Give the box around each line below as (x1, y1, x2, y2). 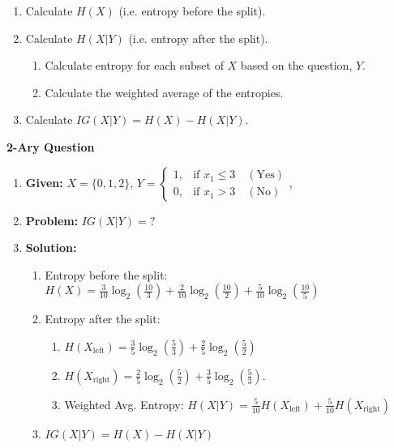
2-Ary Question (6, 138, 95, 155)
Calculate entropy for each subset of (45, 57, 224, 74)
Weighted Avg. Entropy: (64, 395, 184, 412)
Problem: (25, 211, 79, 228)
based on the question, (240, 57, 353, 74)
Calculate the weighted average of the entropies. (45, 83, 284, 100)
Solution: (25, 239, 77, 256)
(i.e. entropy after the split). (128, 29, 268, 46)
